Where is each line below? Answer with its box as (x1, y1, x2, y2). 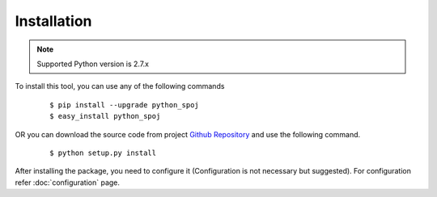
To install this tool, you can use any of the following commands (15, 82, 225, 91)
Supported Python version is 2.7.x (36, 59, 150, 69)
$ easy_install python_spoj (49, 111, 161, 121)
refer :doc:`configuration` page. (15, 178, 121, 187)
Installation (15, 12, 92, 30)
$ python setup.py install (49, 148, 157, 157)
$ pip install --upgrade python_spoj (49, 100, 200, 109)
